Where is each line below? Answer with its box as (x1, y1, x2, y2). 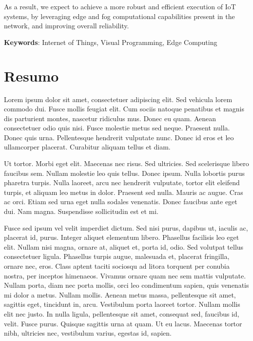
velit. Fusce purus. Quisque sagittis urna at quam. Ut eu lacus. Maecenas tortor (4, 318, 242, 328)
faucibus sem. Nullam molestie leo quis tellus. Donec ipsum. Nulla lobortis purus (4, 168, 245, 178)
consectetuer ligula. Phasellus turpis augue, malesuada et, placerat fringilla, (4, 251, 230, 261)
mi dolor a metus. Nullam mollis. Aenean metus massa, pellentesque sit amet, (4, 289, 236, 299)
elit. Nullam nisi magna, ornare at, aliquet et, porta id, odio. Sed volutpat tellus (4, 241, 244, 252)
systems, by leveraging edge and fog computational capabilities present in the (4, 11, 235, 21)
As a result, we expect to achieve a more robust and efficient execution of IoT (4, 1, 236, 11)
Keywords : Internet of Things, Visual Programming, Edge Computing (4, 37, 217, 47)
